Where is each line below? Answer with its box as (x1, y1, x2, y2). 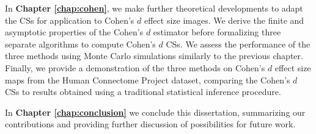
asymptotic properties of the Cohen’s (5, 26, 144, 38)
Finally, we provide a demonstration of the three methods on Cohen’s (5, 61, 265, 74)
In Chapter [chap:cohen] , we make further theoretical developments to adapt (5, 2, 303, 14)
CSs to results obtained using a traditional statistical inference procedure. (5, 85, 281, 98)
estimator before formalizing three (153, 26, 281, 38)
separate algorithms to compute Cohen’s (5, 37, 156, 50)
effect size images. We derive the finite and (144, 13, 304, 26)
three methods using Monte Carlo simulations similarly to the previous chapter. (5, 49, 303, 62)
